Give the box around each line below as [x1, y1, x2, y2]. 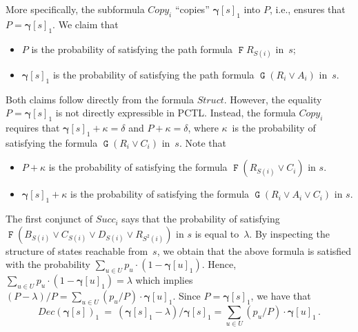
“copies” [175, 2, 210, 16]
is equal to [195, 226, 239, 240]
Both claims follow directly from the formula [6, 92, 194, 106]
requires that [6, 120, 60, 134]
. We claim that [52, 17, 119, 31]
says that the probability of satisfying [121, 211, 280, 226]
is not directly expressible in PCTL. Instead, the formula [55, 105, 296, 120]
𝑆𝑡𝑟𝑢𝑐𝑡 [197, 95, 224, 105]
